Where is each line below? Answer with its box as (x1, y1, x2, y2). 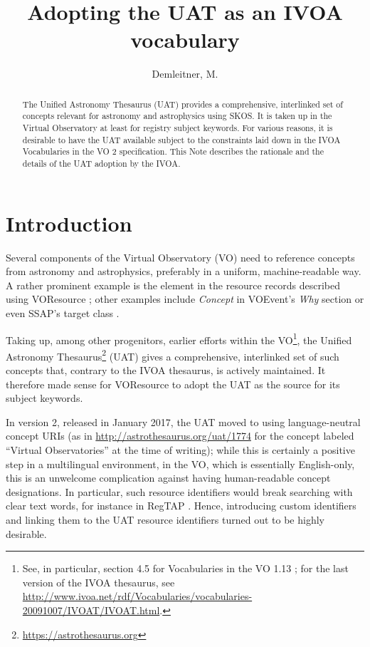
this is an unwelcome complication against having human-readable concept (6, 470, 331, 485)
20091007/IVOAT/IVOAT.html (22, 602, 160, 617)
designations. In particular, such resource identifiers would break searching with (6, 484, 353, 499)
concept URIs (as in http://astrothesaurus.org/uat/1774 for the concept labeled (6, 428, 354, 443)
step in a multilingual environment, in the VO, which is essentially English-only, (6, 456, 355, 471)
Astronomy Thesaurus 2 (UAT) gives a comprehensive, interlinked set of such (6, 346, 339, 363)
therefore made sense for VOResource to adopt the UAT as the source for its (6, 376, 340, 391)
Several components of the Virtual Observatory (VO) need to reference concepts (6, 249, 355, 264)
